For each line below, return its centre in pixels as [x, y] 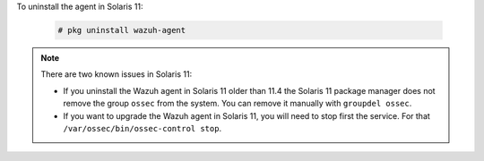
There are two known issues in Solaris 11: [117, 74]
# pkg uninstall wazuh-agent [122, 30]
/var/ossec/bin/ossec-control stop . [143, 128]
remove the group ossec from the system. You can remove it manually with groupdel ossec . [238, 104]
